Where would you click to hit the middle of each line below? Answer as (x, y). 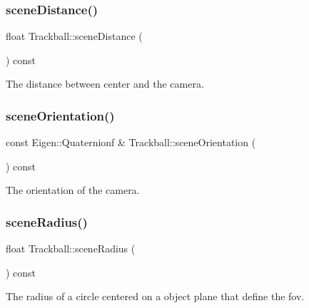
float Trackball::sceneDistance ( (74, 36)
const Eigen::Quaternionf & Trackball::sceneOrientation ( (131, 142)
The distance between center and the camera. (105, 84)
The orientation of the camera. (73, 190)
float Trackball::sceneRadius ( (71, 248)
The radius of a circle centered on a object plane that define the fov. (155, 296)
